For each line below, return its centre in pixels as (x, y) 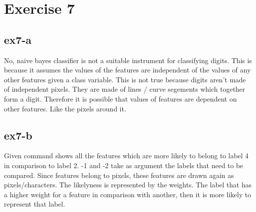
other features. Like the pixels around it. (65, 108)
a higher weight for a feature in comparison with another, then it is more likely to (128, 194)
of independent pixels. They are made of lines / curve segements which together (125, 89)
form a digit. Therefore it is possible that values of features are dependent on (120, 98)
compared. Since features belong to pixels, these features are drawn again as (119, 175)
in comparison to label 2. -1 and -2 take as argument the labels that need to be (124, 165)
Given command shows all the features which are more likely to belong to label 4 (126, 156)
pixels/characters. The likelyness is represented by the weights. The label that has (128, 185)
